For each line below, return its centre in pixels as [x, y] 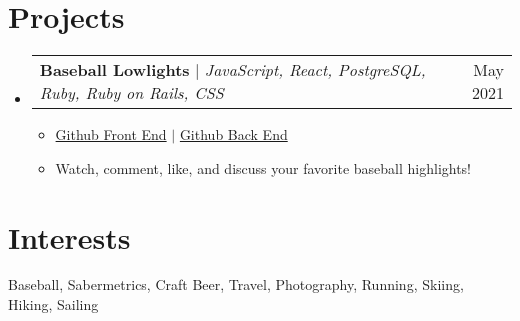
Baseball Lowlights [114, 70]
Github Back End [233, 134]
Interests [69, 236]
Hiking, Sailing [53, 304]
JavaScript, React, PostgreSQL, [315, 70]
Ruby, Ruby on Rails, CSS [131, 93]
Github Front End [111, 134]
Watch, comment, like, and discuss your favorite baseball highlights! [263, 167]
